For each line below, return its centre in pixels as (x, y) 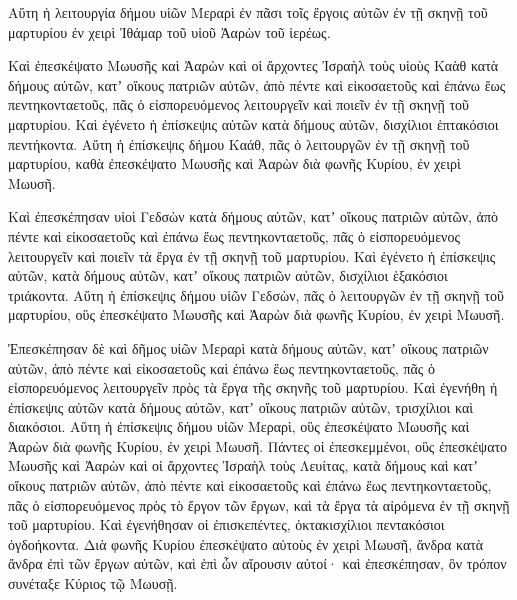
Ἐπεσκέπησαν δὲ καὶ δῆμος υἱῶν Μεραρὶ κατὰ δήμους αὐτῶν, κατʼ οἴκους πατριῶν (248, 347)
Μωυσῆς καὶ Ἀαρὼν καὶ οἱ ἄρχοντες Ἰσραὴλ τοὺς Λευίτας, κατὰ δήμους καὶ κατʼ (243, 465)
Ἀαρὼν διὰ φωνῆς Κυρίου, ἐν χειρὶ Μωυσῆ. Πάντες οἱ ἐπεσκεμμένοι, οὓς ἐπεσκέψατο (258, 445)
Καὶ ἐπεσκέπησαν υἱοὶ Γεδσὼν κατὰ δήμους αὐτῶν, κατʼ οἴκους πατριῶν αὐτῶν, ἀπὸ (253, 216)
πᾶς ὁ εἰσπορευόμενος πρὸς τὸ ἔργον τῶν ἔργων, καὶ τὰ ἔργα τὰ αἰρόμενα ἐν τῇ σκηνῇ (259, 504)
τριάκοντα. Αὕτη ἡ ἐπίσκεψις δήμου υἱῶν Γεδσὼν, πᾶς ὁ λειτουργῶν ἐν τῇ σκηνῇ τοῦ (256, 294)
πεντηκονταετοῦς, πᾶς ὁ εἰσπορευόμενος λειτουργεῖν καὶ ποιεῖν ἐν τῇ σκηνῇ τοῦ (239, 104)
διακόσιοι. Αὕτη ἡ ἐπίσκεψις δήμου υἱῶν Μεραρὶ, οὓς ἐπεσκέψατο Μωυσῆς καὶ (239, 426)
